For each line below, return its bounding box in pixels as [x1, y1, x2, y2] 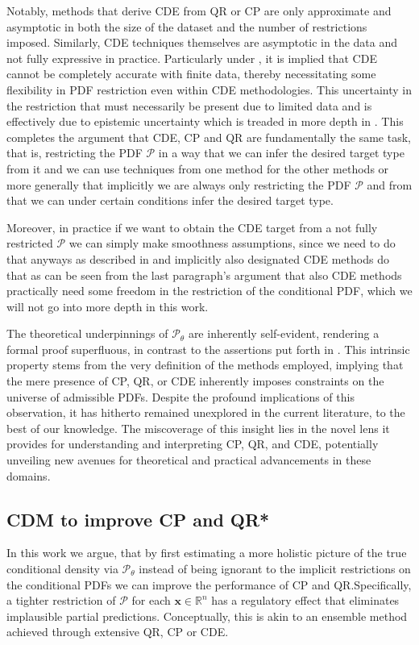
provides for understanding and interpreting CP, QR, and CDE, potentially [6, 435, 379, 452]
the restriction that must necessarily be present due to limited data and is [6, 97, 372, 114]
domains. [6, 467, 51, 484]
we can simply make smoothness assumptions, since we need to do [68, 235, 396, 252]
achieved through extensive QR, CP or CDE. [6, 623, 229, 640]
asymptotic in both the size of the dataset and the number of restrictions [6, 18, 367, 35]
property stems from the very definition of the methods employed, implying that [6, 356, 404, 373]
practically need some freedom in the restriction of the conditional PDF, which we [6, 282, 413, 299]
